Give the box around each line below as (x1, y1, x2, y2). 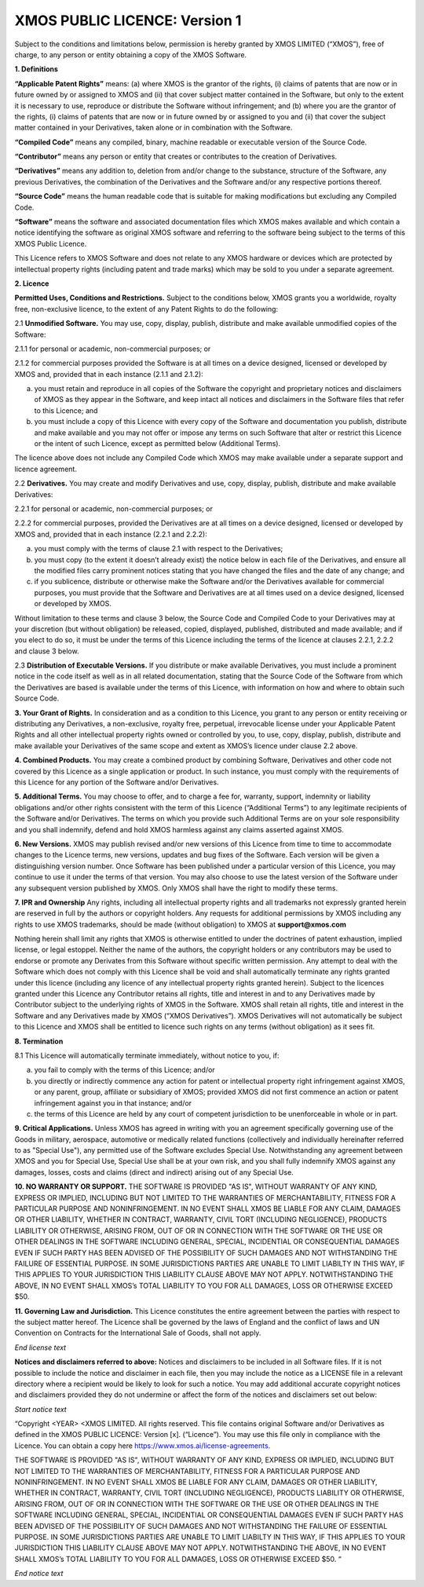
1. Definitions (14, 64, 59, 74)
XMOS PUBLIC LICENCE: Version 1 (14, 12, 242, 29)
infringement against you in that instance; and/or (34, 1098, 192, 1107)
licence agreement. (14, 464, 78, 474)
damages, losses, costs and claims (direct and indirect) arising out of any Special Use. (14, 1167, 294, 1177)
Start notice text (14, 1404, 67, 1413)
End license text (14, 1343, 67, 1352)
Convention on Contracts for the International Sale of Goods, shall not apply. (14, 1328, 261, 1338)
